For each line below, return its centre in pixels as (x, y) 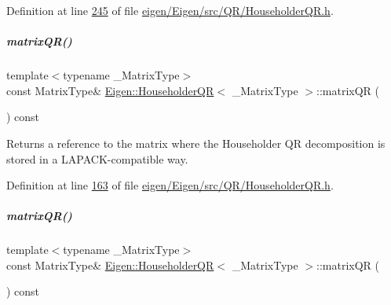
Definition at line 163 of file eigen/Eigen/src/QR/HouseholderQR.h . (170, 185)
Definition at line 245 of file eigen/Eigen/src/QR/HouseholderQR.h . (170, 10)
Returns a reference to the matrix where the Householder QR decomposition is (196, 143)
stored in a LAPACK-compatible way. (97, 158)
